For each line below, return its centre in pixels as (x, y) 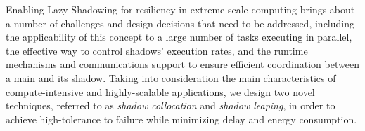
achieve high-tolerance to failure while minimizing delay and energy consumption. (181, 119)
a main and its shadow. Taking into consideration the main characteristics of (171, 77)
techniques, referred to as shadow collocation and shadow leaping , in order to (171, 105)
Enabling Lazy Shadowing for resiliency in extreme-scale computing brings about (180, 9)
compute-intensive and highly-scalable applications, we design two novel (160, 91)
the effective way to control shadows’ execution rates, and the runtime (157, 50)
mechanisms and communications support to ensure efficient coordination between (182, 64)
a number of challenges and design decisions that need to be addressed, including (180, 23)
